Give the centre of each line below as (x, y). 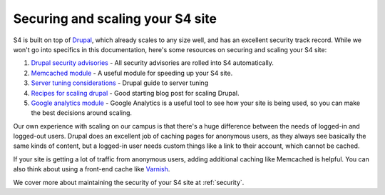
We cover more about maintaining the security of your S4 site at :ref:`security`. (129, 182)
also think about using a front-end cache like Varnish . (92, 169)
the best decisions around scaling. (81, 113)
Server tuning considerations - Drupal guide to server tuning (120, 83)
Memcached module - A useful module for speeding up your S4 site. (132, 73)
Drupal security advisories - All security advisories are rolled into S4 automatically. (153, 63)
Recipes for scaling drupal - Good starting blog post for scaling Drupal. (135, 93)
